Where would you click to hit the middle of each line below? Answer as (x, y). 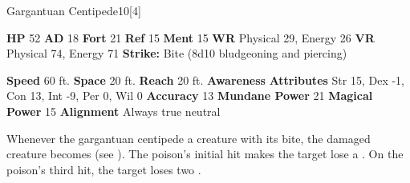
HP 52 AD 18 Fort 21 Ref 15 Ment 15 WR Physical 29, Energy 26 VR (191, 37)
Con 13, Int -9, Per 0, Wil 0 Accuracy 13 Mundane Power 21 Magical (190, 95)
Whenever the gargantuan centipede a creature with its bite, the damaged (189, 138)
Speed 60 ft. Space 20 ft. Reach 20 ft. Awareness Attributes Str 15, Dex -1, (205, 80)
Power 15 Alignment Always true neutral (114, 111)
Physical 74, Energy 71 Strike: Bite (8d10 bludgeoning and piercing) (177, 53)
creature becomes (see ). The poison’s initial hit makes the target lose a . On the (205, 154)
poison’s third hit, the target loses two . (104, 169)
